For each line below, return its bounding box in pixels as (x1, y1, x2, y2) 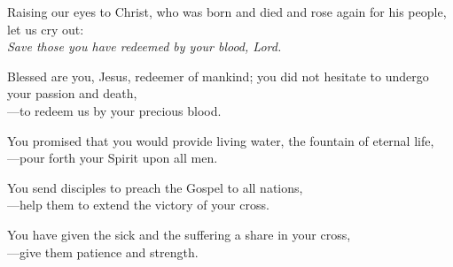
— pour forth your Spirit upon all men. (7, 149, 218, 167)
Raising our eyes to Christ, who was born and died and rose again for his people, (7, 3, 447, 20)
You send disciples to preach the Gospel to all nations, (7, 178, 303, 196)
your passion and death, (7, 84, 137, 103)
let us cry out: (7, 19, 84, 38)
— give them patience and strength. (7, 242, 199, 261)
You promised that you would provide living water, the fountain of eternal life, (7, 131, 434, 149)
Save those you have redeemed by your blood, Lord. (7, 37, 282, 56)
